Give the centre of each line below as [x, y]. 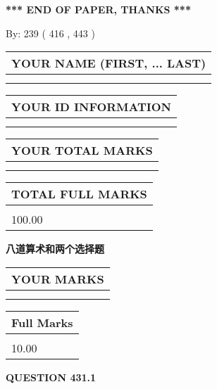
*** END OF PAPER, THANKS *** [98, 9]
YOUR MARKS [58, 279]
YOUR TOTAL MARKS [82, 151]
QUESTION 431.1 [51, 377]
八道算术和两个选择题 [55, 249]
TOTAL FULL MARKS [79, 194]
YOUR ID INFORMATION [91, 107]
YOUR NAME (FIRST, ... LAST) [109, 63]
